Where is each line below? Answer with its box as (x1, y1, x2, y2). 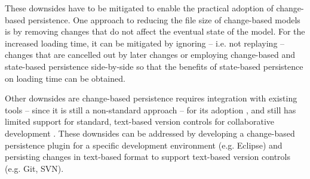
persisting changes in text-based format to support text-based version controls (5, 150, 290, 163)
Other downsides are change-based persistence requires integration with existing (5, 92, 297, 104)
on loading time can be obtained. (5, 72, 125, 84)
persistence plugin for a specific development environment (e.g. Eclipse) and (5, 138, 283, 151)
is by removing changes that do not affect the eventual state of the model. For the (5, 25, 305, 38)
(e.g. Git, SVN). (5, 162, 64, 174)
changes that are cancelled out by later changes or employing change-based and (5, 48, 296, 61)
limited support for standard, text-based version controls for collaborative (5, 115, 275, 128)
